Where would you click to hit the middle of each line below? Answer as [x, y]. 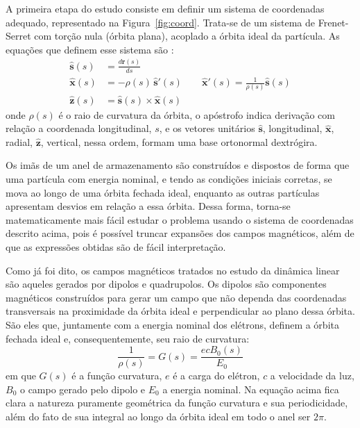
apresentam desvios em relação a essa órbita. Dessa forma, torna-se [148, 206]
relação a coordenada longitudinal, [79, 128]
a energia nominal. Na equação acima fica [251, 389]
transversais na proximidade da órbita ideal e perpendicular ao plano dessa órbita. [180, 311]
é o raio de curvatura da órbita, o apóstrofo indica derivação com [197, 114]
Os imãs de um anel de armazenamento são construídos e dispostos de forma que [178, 165]
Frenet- [333, 22]
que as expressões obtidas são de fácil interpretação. [116, 247]
